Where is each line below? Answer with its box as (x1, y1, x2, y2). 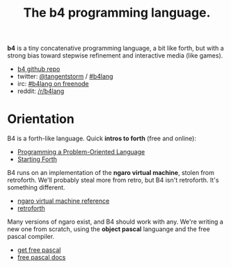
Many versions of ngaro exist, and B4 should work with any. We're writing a (7, 217, 224, 226)
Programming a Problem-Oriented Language (17, 148, 145, 156)
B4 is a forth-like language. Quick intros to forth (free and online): (7, 134, 197, 143)
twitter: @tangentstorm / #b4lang (17, 72, 113, 81)
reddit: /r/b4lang (17, 87, 65, 95)
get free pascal (17, 246, 61, 254)
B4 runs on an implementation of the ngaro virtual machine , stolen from (7, 169, 214, 177)
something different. (7, 183, 65, 192)
